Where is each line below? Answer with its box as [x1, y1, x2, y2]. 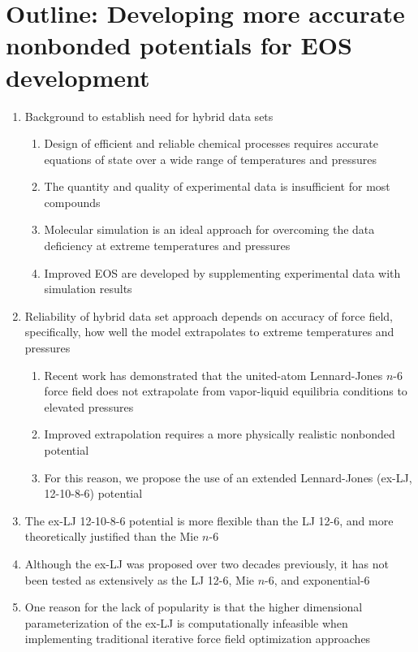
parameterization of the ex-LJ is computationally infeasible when [24, 614, 348, 631]
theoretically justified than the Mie [24, 528, 199, 545]
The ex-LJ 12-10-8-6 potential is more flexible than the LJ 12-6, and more [24, 512, 394, 529]
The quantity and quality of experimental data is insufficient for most [44, 178, 390, 195]
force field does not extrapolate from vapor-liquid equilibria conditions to [44, 382, 407, 399]
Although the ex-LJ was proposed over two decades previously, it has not [24, 555, 389, 572]
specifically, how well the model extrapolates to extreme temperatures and [24, 323, 394, 340]
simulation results [44, 280, 132, 297]
